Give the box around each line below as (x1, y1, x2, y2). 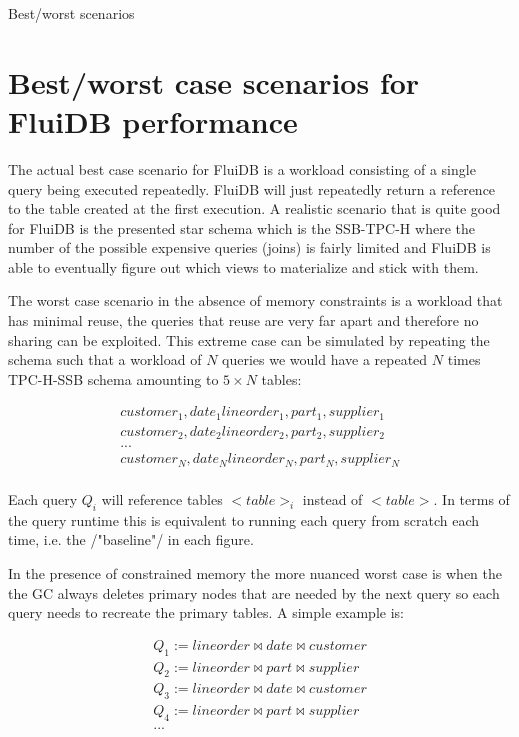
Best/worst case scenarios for (8, 61, 420, 102)
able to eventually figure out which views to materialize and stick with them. (8, 256, 479, 277)
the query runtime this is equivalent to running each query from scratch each (8, 509, 480, 530)
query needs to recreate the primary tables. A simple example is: (8, 602, 404, 623)
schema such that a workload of (8, 349, 202, 370)
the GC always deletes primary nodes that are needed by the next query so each (8, 582, 500, 603)
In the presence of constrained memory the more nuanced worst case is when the (8, 562, 503, 583)
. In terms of (433, 488, 510, 509)
